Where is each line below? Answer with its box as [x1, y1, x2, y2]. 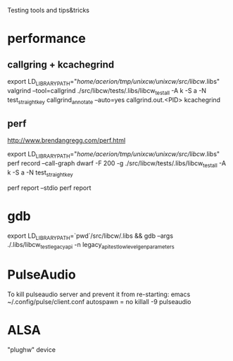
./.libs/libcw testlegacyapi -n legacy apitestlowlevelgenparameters [7, 241, 175, 251]
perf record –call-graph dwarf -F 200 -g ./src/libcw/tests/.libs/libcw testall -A [7, 159, 227, 169]
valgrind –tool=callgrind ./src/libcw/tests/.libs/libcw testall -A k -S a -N [7, 86, 206, 96]
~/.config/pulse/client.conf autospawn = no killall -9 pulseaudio [7, 298, 191, 306]
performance [7, 31, 86, 46]
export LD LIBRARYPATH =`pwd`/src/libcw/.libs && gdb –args [7, 232, 174, 241]
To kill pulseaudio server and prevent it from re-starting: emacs [7, 290, 191, 298]
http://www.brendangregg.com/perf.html [7, 137, 126, 145]
